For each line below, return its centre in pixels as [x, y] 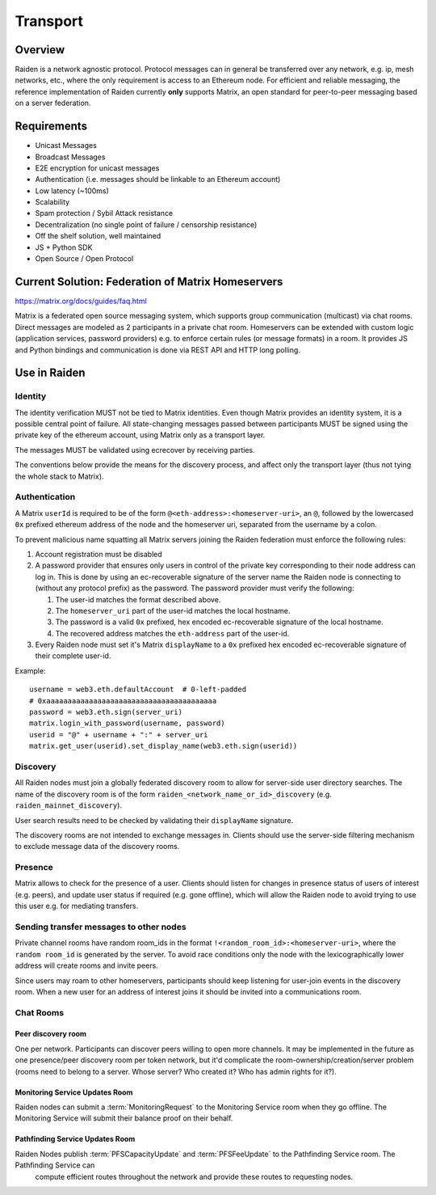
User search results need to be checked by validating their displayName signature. [154, 820]
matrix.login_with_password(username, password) [127, 723]
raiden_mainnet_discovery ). [69, 805]
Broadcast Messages [70, 157]
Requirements [51, 127]
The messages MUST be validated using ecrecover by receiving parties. [135, 450]
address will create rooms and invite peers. [87, 965]
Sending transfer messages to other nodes [101, 927]
